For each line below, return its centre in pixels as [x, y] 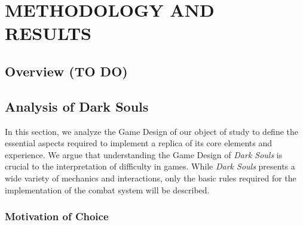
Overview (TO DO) [66, 71]
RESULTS [48, 33]
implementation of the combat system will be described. [107, 189]
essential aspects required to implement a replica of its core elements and [138, 143]
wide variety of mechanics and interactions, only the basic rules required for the [151, 178]
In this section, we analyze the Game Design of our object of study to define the [151, 131]
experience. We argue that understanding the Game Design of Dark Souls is [144, 154]
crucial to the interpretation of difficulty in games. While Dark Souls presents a [150, 166]
